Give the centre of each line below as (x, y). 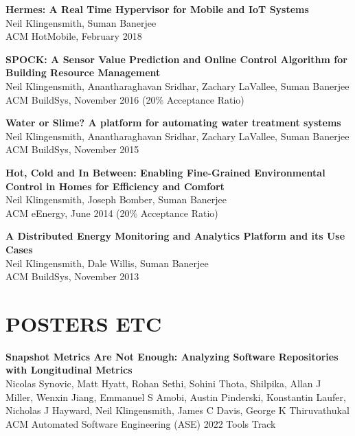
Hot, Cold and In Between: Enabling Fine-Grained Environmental (165, 172)
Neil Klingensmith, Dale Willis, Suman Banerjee (107, 263)
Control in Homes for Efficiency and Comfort (115, 186)
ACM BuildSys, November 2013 (72, 276)
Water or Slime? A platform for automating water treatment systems (173, 123)
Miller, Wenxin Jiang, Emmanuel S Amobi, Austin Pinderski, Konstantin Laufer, (176, 397)
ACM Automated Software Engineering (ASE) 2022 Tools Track (141, 423)
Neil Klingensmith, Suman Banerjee (81, 22)
